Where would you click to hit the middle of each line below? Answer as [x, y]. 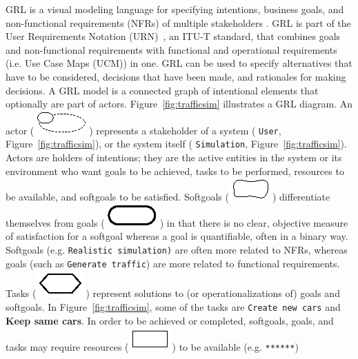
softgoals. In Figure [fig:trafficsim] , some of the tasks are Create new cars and [173, 306]
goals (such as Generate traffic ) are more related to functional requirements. [173, 263]
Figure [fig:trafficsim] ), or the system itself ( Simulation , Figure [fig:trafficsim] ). [176, 144]
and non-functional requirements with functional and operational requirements [171, 49]
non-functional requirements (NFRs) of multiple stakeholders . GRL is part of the [178, 22]
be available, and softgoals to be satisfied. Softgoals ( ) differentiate [168, 197]
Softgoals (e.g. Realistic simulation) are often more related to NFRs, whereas [177, 250]
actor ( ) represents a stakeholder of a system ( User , [143, 130]
